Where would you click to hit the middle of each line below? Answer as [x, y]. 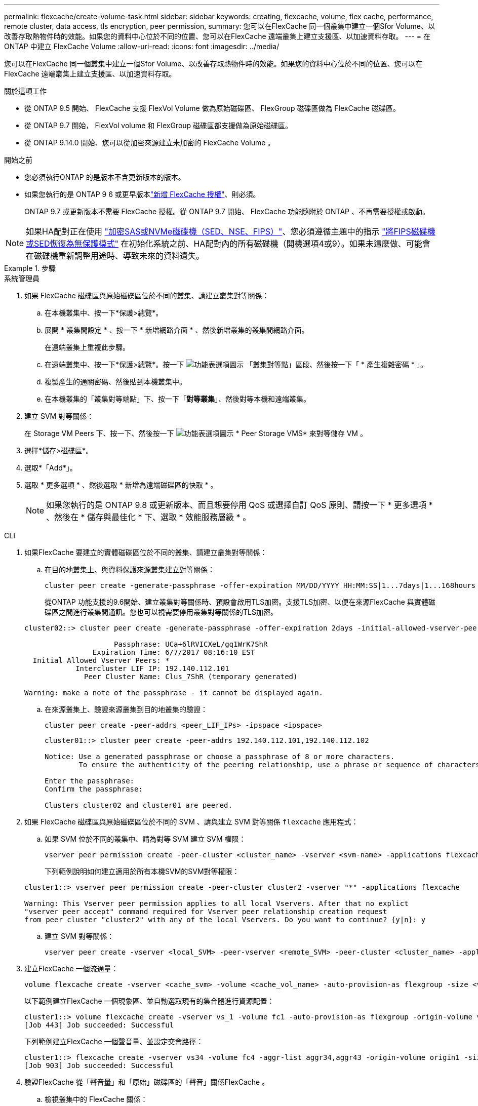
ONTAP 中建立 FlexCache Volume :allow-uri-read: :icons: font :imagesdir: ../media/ [142, 46]
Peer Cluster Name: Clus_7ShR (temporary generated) [191, 677]
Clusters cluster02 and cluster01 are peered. [138, 805]
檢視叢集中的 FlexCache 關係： [96, 1099]
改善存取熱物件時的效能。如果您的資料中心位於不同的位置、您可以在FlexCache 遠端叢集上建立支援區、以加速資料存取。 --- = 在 [217, 36]
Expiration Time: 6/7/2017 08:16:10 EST [174, 652]
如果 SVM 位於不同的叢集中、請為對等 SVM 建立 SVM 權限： [145, 839]
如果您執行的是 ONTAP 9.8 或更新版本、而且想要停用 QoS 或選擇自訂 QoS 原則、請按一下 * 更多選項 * [240, 505]
